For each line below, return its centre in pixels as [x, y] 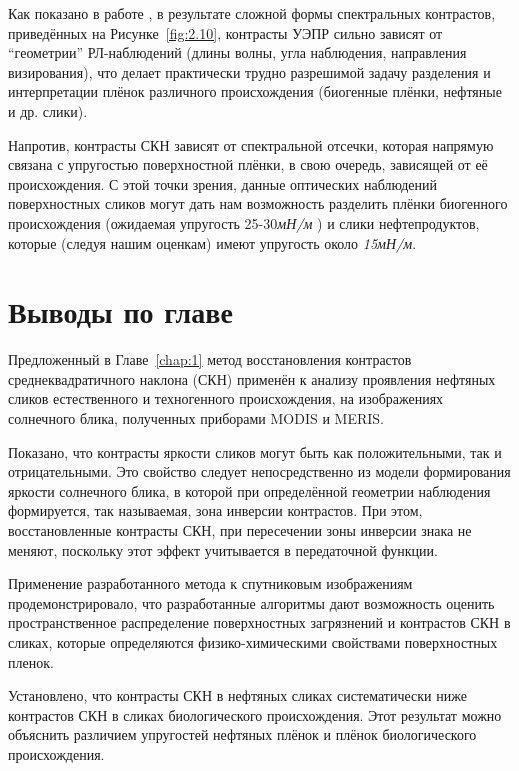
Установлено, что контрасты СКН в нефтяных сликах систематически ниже [237, 695]
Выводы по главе [120, 311]
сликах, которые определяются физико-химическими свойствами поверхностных [253, 641]
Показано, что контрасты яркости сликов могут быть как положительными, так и [255, 451]
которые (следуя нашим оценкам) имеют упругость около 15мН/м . [212, 242]
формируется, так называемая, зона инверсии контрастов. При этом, [215, 510]
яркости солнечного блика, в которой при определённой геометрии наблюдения [249, 490]
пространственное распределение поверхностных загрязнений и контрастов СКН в [259, 622]
